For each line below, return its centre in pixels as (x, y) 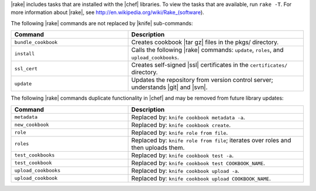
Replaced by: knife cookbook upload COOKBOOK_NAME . (201, 178)
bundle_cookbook (36, 42)
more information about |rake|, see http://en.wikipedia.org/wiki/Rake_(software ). (107, 12)
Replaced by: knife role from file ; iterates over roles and (211, 140)
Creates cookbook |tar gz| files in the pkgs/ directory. (205, 42)
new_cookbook (32, 125)
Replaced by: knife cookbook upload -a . (186, 170)
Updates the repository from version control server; (202, 80)
